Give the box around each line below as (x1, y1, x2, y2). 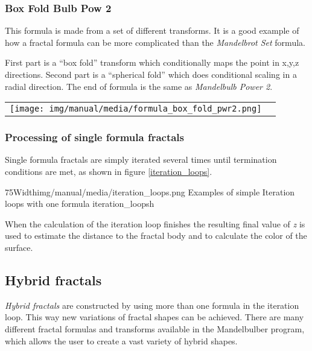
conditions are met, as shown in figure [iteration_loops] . (5, 165, 212, 177)
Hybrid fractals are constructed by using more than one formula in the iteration (5, 299, 299, 311)
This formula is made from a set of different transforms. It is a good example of (5, 24, 299, 37)
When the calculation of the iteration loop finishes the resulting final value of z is (5, 217, 305, 230)
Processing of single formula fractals (5, 130, 184, 145)
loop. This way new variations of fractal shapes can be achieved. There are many (5, 311, 304, 323)
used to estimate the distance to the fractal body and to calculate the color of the (5, 229, 307, 242)
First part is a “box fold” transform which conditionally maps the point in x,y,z (5, 56, 299, 69)
